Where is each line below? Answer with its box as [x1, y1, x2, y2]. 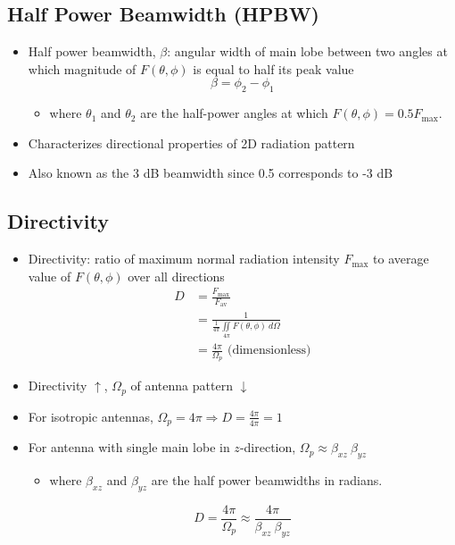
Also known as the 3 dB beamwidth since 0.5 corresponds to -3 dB [28, 163, 393, 182]
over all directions [128, 266, 225, 285]
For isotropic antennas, [28, 407, 153, 425]
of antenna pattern [130, 376, 233, 395]
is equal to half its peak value [193, 59, 354, 78]
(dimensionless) [227, 344, 311, 357]
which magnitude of [28, 59, 136, 78]
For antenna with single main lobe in [28, 438, 230, 457]
